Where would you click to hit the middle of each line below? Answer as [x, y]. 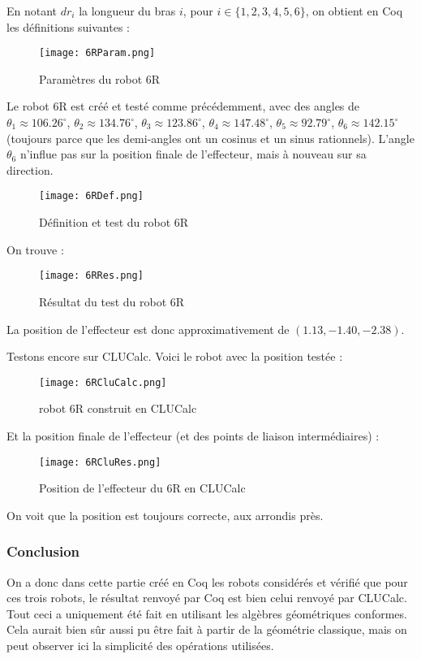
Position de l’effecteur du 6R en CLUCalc [142, 488]
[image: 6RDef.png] [91, 196]
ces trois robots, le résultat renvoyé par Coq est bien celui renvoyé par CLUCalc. [207, 598]
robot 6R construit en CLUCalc [118, 408]
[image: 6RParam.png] [97, 53]
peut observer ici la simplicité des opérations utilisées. [140, 645]
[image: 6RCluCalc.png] [103, 382]
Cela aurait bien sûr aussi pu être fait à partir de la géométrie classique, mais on [207, 629]
